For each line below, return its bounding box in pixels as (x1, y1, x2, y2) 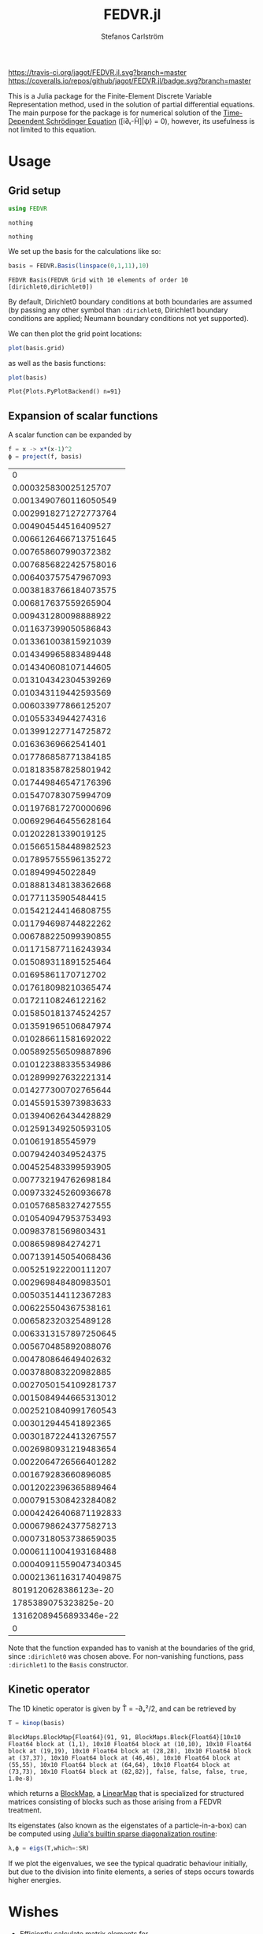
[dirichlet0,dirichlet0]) (8, 282, 93, 291)
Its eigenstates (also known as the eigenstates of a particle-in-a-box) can (8, 1820, 246, 1830)
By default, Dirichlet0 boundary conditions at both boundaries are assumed (8, 297, 253, 306)
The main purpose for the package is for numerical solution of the (8, 108, 222, 118)
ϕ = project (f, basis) (8, 453, 83, 461)
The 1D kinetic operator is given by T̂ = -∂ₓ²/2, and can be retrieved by (8, 1704, 236, 1713)
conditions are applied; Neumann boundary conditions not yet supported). (8, 313, 250, 323)
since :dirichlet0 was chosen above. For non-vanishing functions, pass (8, 1652, 244, 1661)
